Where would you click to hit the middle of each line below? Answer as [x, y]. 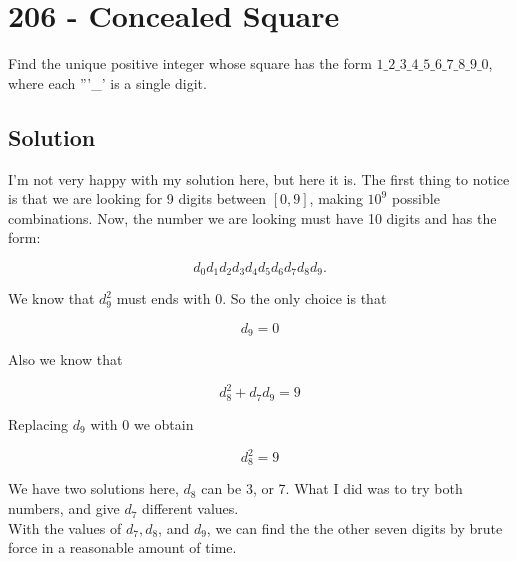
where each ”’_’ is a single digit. [107, 82]
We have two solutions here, [93, 488]
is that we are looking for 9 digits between [137, 198]
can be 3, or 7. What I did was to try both [332, 488]
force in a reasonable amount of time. [122, 547]
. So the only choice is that [304, 298]
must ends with [163, 298]
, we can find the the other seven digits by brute [354, 527]
